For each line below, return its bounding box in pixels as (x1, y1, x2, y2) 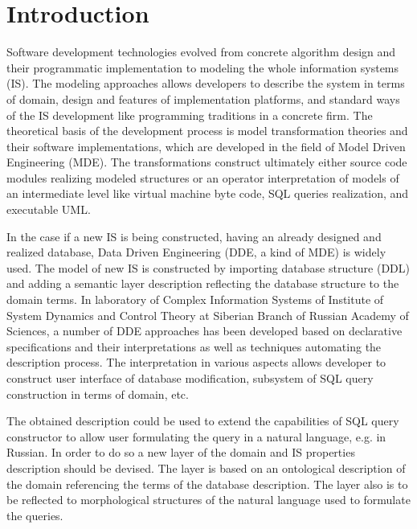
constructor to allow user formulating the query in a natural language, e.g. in (6, 428, 386, 445)
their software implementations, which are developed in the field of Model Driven (6, 137, 406, 154)
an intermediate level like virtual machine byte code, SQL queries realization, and (6, 185, 409, 202)
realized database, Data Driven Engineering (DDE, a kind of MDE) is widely (6, 244, 386, 260)
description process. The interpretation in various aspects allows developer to (6, 354, 386, 371)
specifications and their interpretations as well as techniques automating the (6, 338, 382, 355)
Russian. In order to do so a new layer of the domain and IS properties (6, 444, 355, 461)
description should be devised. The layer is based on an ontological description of (6, 459, 406, 476)
